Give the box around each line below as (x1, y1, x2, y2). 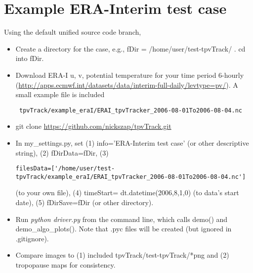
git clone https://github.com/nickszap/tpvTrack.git (15, 121, 171, 131)
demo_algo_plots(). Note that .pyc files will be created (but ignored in (15, 223, 232, 234)
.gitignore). (15, 233, 49, 243)
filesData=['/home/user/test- (15, 165, 115, 172)
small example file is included (15, 89, 105, 100)
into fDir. (15, 53, 44, 63)
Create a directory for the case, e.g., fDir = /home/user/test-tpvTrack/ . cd (15, 43, 246, 54)
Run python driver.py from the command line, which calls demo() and (15, 214, 228, 224)
